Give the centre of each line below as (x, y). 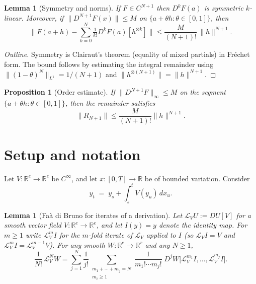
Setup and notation (72, 154)
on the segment (203, 92)
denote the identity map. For (203, 225)
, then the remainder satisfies (110, 103)
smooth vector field (33, 225)
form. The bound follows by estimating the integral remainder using (109, 64)
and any (157, 244)
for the (69, 234)
